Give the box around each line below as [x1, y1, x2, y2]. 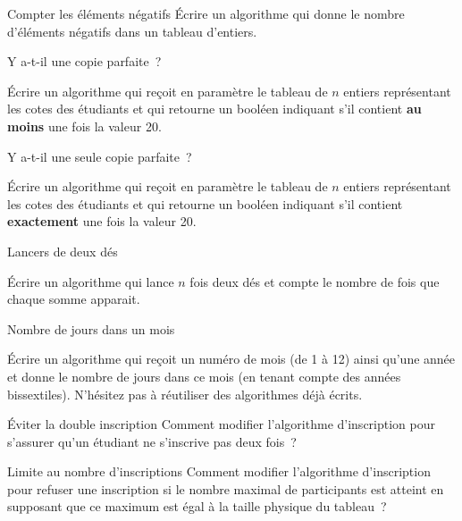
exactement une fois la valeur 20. [7, 212, 197, 231]
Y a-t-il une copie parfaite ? [7, 52, 162, 71]
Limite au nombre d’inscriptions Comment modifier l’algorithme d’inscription [7, 462, 431, 481]
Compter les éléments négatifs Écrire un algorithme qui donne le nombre [7, 4, 405, 22]
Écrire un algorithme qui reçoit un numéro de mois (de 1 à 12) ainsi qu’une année [7, 349, 456, 368]
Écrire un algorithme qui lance [7, 272, 174, 290]
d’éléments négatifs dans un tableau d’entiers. [7, 21, 257, 40]
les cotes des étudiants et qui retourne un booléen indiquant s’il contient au [7, 99, 422, 118]
